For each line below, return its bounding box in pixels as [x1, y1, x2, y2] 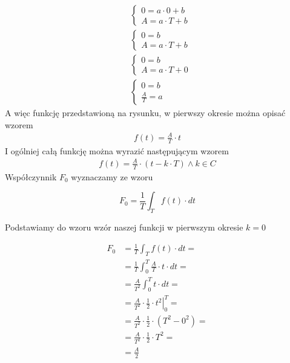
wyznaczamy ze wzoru [71, 170, 153, 183]
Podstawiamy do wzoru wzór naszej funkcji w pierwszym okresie [5, 221, 243, 234]
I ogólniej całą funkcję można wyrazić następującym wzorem [5, 144, 229, 157]
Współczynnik [5, 170, 57, 183]
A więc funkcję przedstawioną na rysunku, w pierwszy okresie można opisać [5, 106, 286, 119]
